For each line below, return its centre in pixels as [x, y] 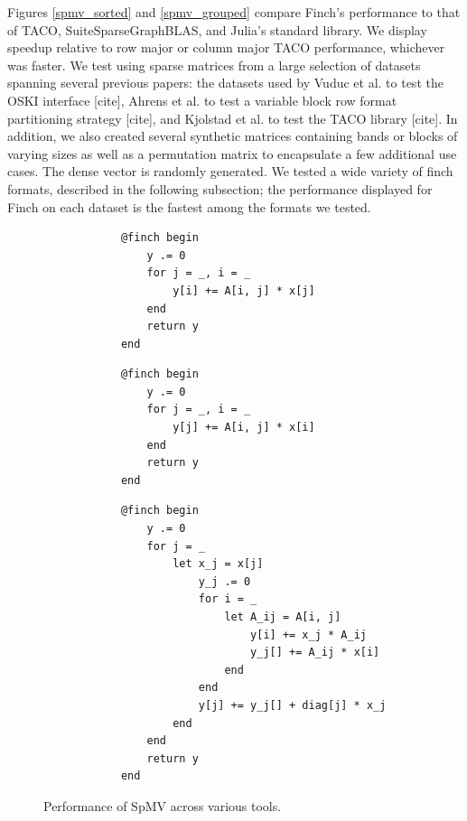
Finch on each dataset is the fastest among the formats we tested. [189, 206]
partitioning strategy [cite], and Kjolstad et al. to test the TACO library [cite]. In [233, 118]
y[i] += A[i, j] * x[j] [244, 290]
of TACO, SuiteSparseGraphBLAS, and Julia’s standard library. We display [217, 29]
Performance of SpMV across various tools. [163, 805]
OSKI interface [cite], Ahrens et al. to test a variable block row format [202, 100]
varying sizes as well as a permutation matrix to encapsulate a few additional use [232, 153]
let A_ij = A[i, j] [283, 617]
